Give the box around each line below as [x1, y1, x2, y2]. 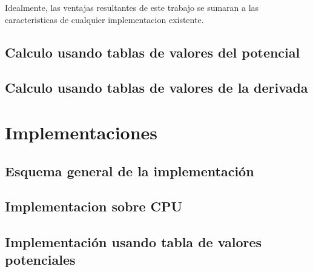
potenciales [5, 250, 76, 269]
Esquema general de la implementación [5, 161, 254, 180]
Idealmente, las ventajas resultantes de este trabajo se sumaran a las [5, 1, 259, 13]
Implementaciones [5, 119, 158, 144]
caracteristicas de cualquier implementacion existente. [5, 13, 204, 25]
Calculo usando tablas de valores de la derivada [5, 78, 308, 97]
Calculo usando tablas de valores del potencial [5, 42, 300, 61]
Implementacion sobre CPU [5, 197, 183, 216]
